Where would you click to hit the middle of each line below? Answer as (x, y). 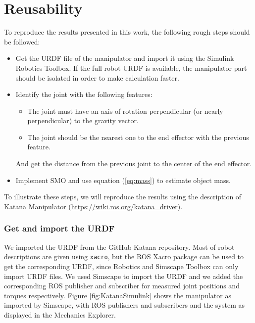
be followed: (22, 41)
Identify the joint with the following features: (84, 94)
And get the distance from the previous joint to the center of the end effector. (134, 163)
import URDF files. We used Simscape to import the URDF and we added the (124, 276)
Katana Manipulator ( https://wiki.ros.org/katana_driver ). (93, 206)
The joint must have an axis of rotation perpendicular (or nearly (125, 111)
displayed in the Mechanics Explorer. (60, 314)
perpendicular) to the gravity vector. (83, 120)
